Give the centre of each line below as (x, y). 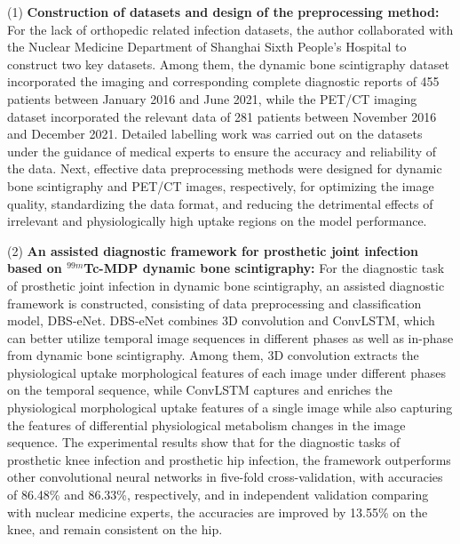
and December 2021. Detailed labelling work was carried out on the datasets (215, 134)
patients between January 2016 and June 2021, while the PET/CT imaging (212, 98)
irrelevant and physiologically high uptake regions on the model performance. (217, 221)
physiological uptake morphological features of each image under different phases (226, 372)
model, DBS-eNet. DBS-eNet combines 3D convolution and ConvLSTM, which (221, 320)
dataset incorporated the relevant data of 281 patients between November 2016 (222, 116)
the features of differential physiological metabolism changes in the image (206, 424)
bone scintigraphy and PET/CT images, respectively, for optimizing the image (221, 185)
